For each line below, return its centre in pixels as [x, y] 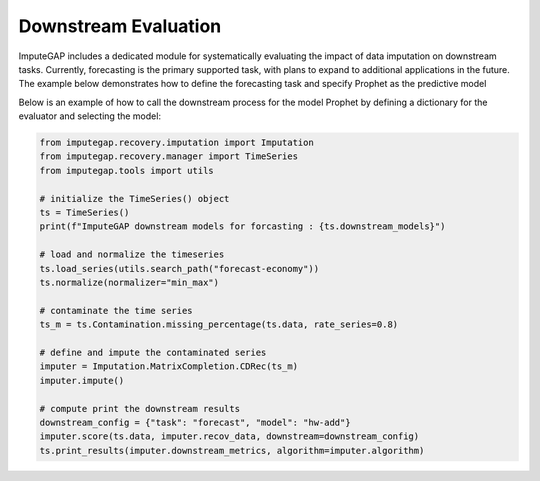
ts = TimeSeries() [84, 213]
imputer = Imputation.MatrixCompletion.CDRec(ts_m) [169, 366]
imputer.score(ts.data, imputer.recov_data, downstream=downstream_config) [229, 436]
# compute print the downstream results [139, 408]
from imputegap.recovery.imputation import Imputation [176, 143]
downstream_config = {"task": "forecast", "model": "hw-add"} [195, 422]
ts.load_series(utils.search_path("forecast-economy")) [179, 268]
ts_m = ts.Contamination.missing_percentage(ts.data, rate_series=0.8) [219, 324]
